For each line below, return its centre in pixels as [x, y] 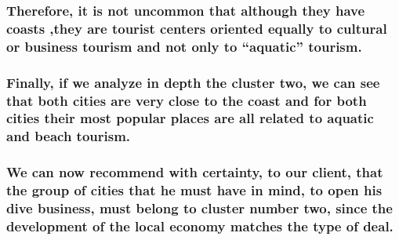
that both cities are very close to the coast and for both [187, 100]
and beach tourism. [69, 136]
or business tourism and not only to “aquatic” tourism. [184, 46]
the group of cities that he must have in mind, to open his [194, 190]
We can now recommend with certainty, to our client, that [195, 172]
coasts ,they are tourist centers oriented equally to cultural [197, 28]
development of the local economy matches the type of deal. [200, 225]
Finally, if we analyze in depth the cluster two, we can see [193, 82]
